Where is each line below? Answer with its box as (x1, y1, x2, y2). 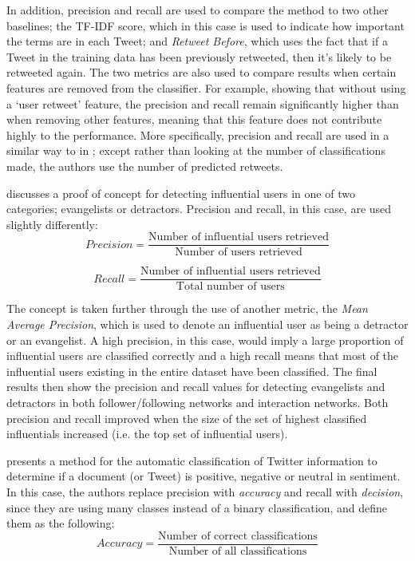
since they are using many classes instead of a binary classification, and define (6, 499, 388, 516)
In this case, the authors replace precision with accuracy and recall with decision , (6, 483, 404, 500)
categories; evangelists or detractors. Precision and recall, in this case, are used (6, 200, 392, 217)
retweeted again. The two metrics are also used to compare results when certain (6, 64, 397, 81)
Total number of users (176, 281, 285, 293)
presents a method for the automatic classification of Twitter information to (6, 452, 377, 468)
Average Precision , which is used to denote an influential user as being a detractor (6, 316, 409, 333)
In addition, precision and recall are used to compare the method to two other (6, 2, 389, 18)
